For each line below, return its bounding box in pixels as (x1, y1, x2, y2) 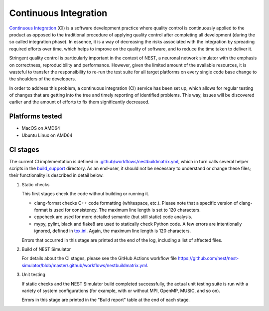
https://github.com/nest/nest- (177, 255, 239, 262)
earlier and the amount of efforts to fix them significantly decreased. (9, 99, 149, 105)
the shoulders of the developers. (9, 76, 76, 82)
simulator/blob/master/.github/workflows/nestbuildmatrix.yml (21, 262, 147, 268)
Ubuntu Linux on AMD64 (21, 132, 73, 138)
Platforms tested (9, 112, 62, 121)
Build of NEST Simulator (21, 246, 71, 252)
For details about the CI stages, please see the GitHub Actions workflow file (21, 255, 177, 262)
